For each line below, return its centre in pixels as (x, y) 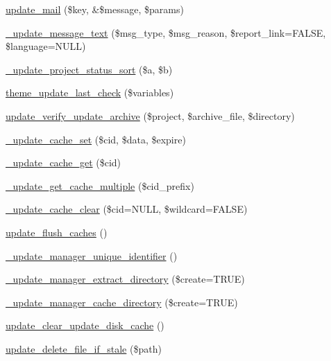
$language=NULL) (46, 46)
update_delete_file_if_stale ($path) (84, 348)
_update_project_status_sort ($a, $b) (89, 69)
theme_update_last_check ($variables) (90, 93)
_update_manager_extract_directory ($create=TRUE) (125, 279)
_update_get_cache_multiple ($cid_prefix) (100, 185)
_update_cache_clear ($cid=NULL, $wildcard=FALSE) (127, 209)
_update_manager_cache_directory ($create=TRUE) (122, 302)
